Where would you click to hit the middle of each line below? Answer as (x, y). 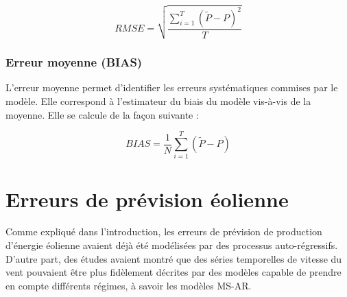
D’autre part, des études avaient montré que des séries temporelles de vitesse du (174, 258)
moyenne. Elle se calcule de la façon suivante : (102, 114)
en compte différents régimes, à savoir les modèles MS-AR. (129, 285)
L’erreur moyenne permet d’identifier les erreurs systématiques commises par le (172, 87)
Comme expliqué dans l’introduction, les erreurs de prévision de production (164, 231)
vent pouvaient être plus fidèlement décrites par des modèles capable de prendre (173, 272)
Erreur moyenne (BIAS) (74, 62)
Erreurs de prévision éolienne (147, 199)
